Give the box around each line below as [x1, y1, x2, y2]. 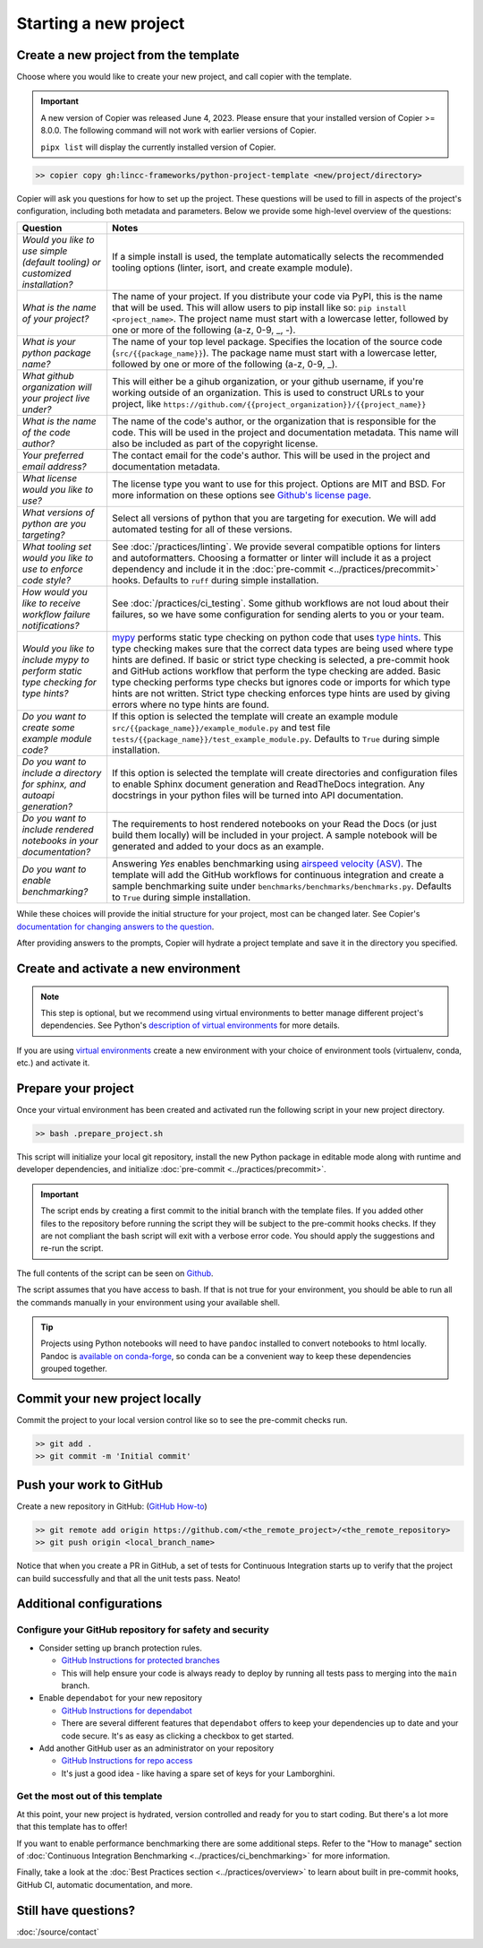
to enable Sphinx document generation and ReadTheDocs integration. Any [112, 778, 425, 790]
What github [21, 370, 75, 383]
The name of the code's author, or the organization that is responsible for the [112, 415, 436, 427]
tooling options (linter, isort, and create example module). [112, 262, 353, 274]
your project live [21, 392, 90, 405]
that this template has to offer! [16, 1822, 128, 1832]
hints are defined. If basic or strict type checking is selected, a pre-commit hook [112, 654, 451, 667]
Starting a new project [16, 13, 185, 33]
